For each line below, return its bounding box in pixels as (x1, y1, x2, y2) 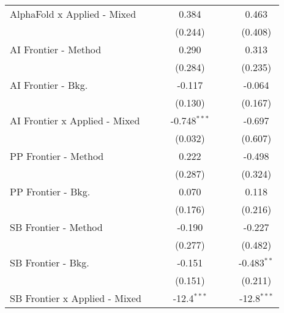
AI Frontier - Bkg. (10, 78, 88, 92)
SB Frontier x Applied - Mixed (10, 291, 141, 305)
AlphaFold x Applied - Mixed (10, 7, 136, 21)
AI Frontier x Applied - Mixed (10, 113, 140, 127)
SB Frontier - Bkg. (10, 255, 89, 270)
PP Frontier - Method (10, 149, 104, 163)
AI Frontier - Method (10, 42, 102, 56)
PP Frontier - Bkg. (10, 184, 91, 198)
